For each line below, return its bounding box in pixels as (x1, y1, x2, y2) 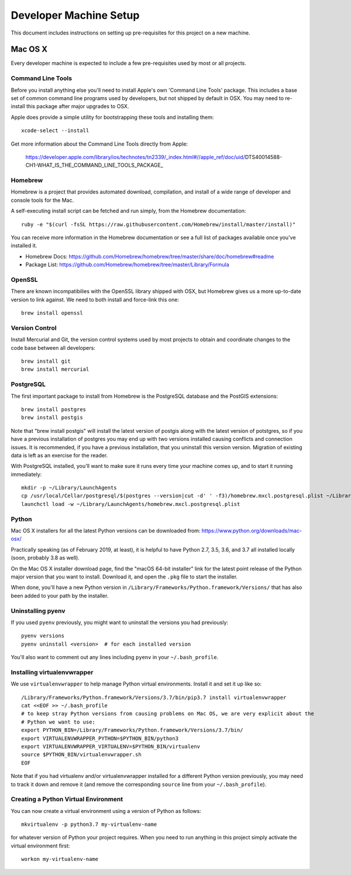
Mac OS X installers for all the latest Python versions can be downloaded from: (11, 527, 201, 535)
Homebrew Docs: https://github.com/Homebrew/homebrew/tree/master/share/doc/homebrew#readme (25, 253, 274, 260)
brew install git (21, 358, 71, 365)
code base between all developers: (11, 344, 96, 351)
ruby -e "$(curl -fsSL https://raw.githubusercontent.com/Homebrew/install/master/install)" (21, 221, 296, 228)
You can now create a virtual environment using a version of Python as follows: (11, 807, 202, 814)
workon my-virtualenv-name (21, 856, 99, 863)
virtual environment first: (11, 842, 70, 849)
